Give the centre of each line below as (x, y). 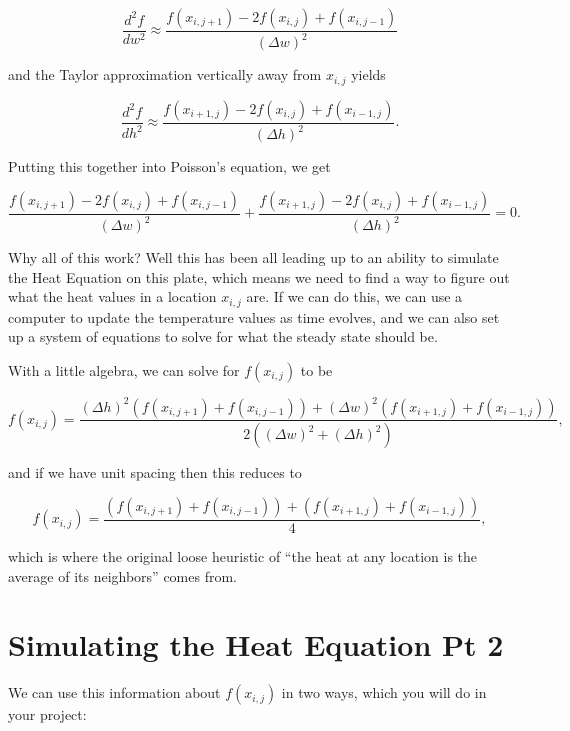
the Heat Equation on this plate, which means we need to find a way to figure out (259, 276)
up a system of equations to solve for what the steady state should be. (223, 336)
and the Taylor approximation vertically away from (165, 74)
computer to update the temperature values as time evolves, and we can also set (254, 316)
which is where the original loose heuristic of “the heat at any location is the (243, 556)
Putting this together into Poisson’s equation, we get (169, 166)
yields (368, 74)
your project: (47, 714)
